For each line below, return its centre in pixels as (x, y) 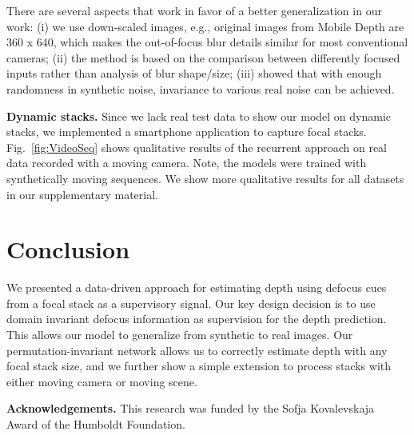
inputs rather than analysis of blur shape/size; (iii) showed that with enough (194, 73)
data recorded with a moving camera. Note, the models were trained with (187, 163)
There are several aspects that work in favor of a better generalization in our (194, 10)
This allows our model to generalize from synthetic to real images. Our (180, 335)
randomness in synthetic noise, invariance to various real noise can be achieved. (201, 88)
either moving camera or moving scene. (102, 381)
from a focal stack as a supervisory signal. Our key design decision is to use (191, 303)
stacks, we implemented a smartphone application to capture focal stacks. (187, 132)
